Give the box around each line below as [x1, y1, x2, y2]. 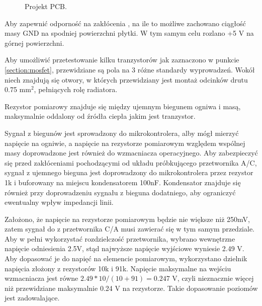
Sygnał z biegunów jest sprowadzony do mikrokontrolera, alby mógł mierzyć [5, 127, 239, 138]
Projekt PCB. [25, 1, 67, 11]
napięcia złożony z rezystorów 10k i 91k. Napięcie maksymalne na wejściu [5, 263, 231, 273]
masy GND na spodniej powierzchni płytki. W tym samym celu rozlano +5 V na [5, 28, 254, 38]
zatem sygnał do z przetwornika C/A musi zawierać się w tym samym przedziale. [5, 223, 254, 234]
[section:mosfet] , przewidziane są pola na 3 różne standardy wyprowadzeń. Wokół [5, 64, 255, 74]
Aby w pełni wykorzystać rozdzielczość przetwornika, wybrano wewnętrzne [5, 233, 235, 244]
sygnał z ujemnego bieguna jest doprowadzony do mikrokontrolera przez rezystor [5, 167, 253, 178]
